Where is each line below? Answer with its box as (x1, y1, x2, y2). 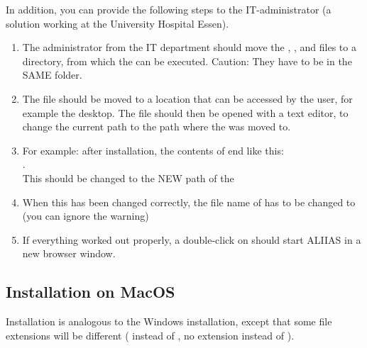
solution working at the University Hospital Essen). (6, 16, 229, 30)
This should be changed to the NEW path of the (22, 170, 234, 185)
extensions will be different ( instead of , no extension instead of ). (6, 327, 295, 342)
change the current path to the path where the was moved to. (22, 119, 291, 134)
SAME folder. (22, 67, 82, 82)
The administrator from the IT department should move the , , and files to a (22, 40, 356, 55)
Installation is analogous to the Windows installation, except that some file (6, 314, 332, 329)
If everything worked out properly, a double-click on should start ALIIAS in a (22, 232, 361, 247)
